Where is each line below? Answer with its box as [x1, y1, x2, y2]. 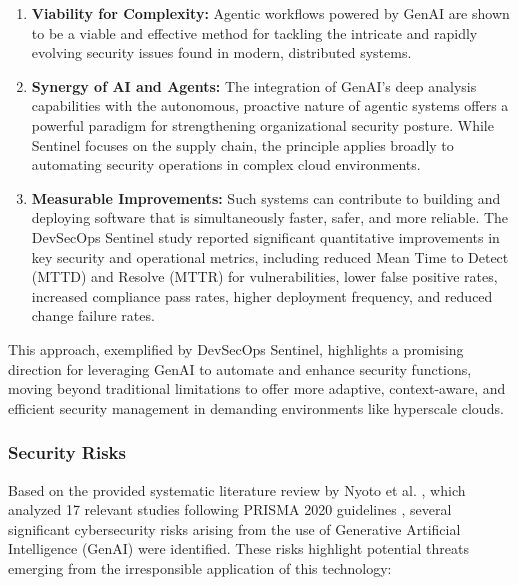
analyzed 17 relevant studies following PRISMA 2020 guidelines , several [8, 499, 452, 520]
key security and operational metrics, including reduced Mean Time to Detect [31, 246, 509, 267]
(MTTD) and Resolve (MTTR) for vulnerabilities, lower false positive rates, [31, 266, 498, 287]
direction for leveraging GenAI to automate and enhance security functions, [8, 358, 472, 379]
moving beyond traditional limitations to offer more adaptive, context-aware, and [8, 378, 506, 399]
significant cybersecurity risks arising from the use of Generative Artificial [8, 518, 461, 539]
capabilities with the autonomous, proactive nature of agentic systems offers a [31, 95, 509, 116]
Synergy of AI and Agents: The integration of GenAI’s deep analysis [31, 75, 477, 96]
